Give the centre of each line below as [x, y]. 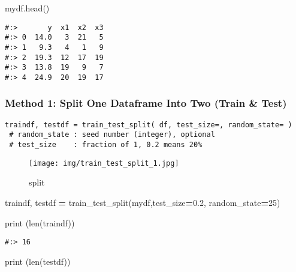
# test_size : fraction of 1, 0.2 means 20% [106, 145]
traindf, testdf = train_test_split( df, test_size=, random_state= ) [149, 125]
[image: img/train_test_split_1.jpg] [104, 163]
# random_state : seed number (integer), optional [112, 135]
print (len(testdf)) [38, 261]
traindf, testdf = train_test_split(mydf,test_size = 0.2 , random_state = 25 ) [143, 202]
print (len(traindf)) [40, 222]
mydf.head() [27, 8]
